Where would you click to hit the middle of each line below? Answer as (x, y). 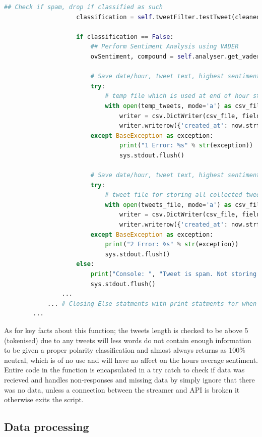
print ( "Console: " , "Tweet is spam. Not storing (174, 274)
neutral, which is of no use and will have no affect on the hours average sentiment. (131, 360)
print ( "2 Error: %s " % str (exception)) (172, 244)
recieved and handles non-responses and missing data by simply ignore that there (129, 379)
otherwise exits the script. (44, 399)
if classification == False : (125, 37)
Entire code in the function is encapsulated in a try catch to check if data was (124, 370)
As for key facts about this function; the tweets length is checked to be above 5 (126, 330)
